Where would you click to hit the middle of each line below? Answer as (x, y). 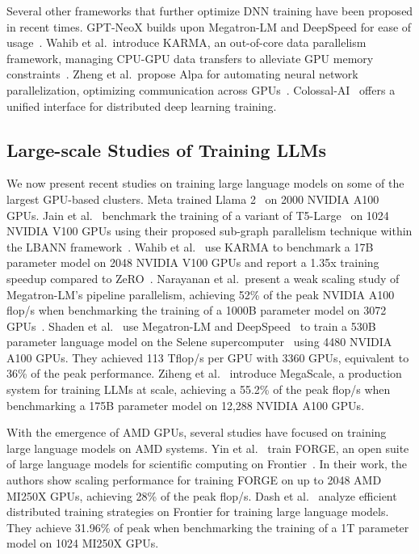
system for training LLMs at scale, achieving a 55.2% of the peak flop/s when (199, 389)
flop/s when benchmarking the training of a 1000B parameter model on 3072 (197, 310)
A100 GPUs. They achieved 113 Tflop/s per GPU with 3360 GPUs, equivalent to (208, 357)
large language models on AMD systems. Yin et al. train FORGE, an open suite (208, 448)
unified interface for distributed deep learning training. (142, 106)
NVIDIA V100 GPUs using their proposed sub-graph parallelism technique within (209, 231)
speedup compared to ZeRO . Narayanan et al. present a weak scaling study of (203, 278)
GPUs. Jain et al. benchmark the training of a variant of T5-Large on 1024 (198, 215)
